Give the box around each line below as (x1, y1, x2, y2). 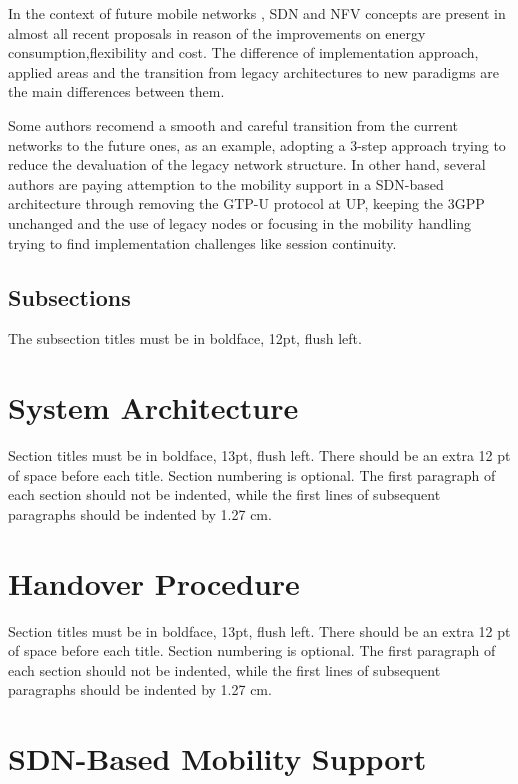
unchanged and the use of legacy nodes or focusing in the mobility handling (8, 212, 472, 233)
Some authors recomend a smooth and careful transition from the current (8, 114, 459, 135)
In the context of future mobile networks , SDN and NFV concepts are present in (8, 3, 506, 23)
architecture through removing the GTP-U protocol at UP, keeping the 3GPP (8, 193, 485, 214)
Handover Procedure (8, 562, 300, 603)
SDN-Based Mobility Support (8, 738, 427, 779)
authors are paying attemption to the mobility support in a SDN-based (8, 173, 444, 194)
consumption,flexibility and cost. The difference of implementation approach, (8, 42, 479, 63)
